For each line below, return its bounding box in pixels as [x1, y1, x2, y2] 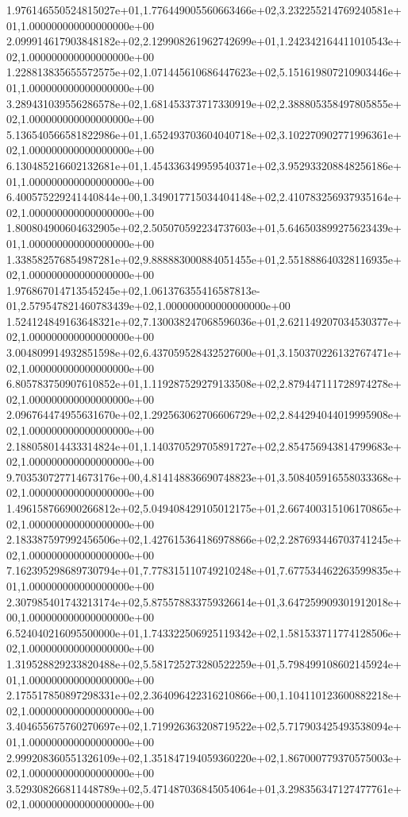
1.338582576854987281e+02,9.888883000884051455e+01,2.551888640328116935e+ [6, 250, 402, 267]
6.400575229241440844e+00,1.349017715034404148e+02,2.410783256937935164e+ [6, 188, 402, 205]
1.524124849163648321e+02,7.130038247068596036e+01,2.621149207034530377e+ [6, 312, 402, 329]
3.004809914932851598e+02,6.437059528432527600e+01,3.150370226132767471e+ [6, 344, 402, 361]
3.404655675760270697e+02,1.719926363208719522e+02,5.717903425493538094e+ [6, 718, 402, 734]
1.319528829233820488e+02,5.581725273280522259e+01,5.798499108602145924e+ [6, 655, 402, 672]
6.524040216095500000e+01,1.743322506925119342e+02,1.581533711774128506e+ [6, 624, 402, 641]
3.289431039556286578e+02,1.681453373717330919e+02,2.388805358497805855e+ [6, 95, 402, 111]
